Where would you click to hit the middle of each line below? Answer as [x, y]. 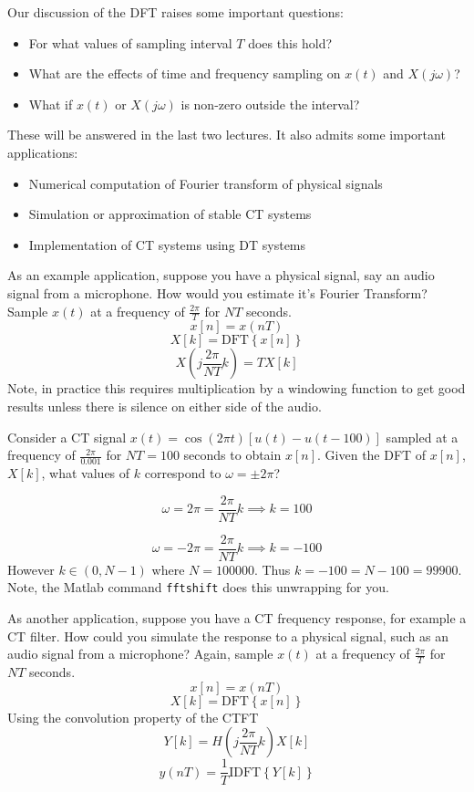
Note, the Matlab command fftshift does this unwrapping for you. [198, 587]
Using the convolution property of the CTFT [133, 717]
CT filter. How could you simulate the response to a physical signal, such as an [228, 636]
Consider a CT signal [67, 437]
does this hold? [290, 42]
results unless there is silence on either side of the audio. [165, 406]
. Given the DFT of [372, 455]
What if [51, 104]
